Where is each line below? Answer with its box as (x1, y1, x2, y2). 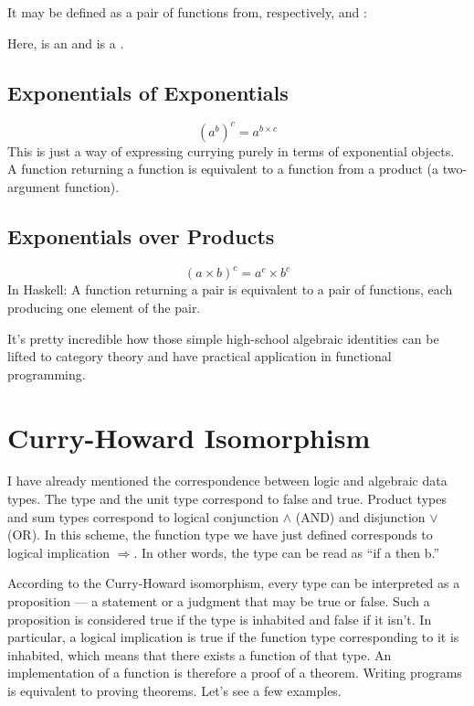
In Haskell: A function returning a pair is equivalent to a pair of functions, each (7, 280, 453, 299)
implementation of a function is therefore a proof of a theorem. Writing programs (7, 663, 462, 682)
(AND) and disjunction (295, 507, 426, 526)
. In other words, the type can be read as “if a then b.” (133, 542, 440, 562)
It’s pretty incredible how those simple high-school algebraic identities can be (7, 328, 439, 348)
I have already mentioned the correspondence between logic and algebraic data (7, 471, 448, 490)
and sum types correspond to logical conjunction (7, 507, 279, 526)
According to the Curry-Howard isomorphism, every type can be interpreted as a (7, 573, 460, 593)
